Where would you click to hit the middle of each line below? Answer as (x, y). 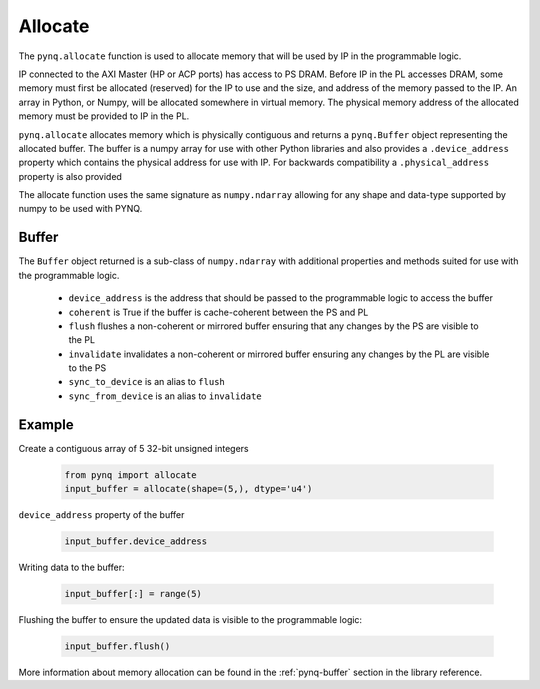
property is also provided (70, 176)
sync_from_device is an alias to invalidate (165, 396)
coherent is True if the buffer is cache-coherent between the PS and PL (218, 312)
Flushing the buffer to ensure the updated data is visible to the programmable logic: (190, 620)
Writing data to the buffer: (71, 567)
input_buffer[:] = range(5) (133, 594)
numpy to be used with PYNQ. (80, 209)
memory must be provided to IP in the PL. (104, 116)
